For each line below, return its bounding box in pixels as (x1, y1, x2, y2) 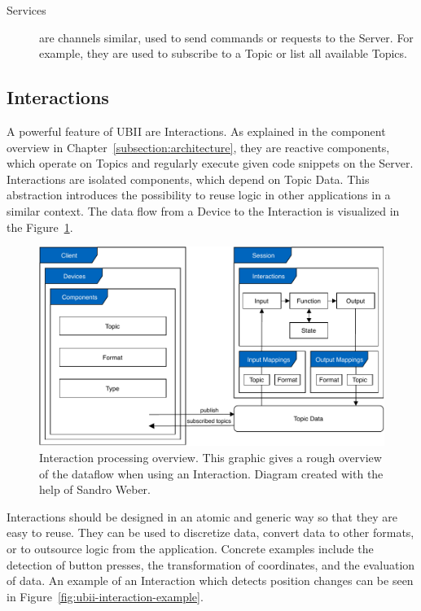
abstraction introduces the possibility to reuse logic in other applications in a (7, 186, 391, 203)
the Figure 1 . (7, 218, 73, 235)
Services (7, 2, 46, 18)
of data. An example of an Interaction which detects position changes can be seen (7, 572, 414, 589)
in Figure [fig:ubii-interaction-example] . (7, 587, 204, 604)
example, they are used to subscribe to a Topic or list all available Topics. (39, 45, 407, 62)
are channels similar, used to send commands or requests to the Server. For (39, 28, 414, 46)
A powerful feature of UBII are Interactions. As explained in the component (7, 122, 386, 139)
